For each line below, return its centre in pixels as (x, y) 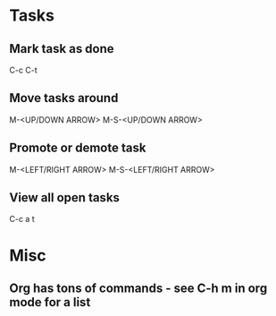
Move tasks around (64, 98)
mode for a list (50, 302)
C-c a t (22, 219)
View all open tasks (65, 198)
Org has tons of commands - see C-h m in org (138, 289)
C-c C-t (23, 70)
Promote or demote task (78, 148)
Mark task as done (62, 49)
